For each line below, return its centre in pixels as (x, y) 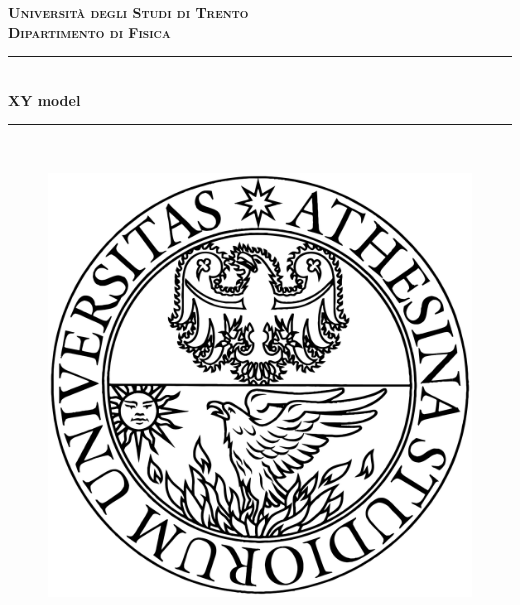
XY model (44, 99)
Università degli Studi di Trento (128, 12)
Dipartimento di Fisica (89, 31)
